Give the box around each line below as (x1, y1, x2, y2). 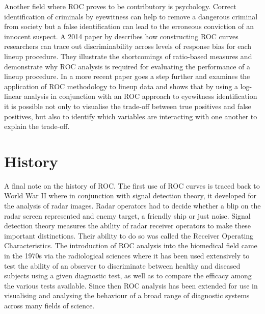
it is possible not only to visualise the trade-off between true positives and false (4, 100, 251, 111)
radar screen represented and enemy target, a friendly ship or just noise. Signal (4, 210, 251, 221)
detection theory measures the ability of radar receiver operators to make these (4, 220, 251, 231)
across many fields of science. (4, 300, 95, 310)
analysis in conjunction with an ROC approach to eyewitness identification (23, 91, 257, 101)
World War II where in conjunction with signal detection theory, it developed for (4, 190, 256, 201)
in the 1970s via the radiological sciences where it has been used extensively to (4, 250, 250, 260)
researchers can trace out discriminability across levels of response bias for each (4, 41, 252, 51)
